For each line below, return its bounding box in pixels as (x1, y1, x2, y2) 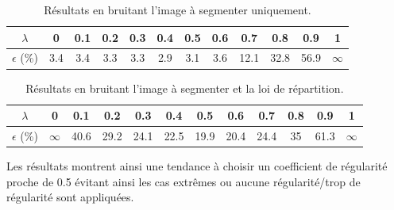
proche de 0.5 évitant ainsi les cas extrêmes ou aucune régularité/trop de (6, 173, 361, 189)
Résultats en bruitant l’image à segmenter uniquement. (44, 2, 311, 17)
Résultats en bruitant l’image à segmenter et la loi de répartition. (25, 79, 344, 96)
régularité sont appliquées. (6, 189, 134, 205)
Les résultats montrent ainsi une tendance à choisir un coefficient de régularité (6, 158, 388, 174)
